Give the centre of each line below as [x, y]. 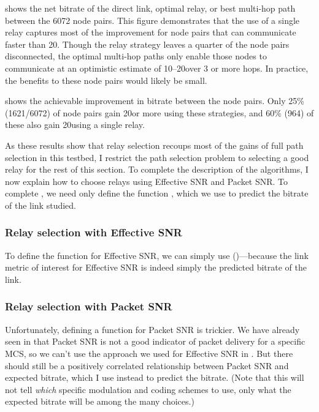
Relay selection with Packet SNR [89, 306]
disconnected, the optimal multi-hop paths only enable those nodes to [136, 56]
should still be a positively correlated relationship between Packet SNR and [147, 365]
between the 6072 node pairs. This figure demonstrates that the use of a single [152, 20]
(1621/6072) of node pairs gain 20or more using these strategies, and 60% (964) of [159, 112]
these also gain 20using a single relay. [75, 125]
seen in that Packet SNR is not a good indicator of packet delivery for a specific [155, 341]
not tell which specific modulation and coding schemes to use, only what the [148, 389]
